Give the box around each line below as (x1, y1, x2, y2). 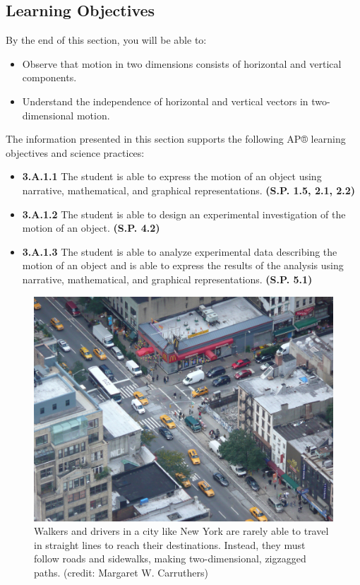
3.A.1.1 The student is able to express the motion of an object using (22, 169, 322, 184)
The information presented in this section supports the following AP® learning (6, 131, 346, 146)
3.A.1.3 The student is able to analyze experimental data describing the (22, 244, 337, 259)
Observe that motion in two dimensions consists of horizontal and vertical (22, 56, 342, 71)
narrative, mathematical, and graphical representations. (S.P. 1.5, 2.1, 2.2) (22, 182, 356, 197)
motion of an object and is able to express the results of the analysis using (22, 258, 344, 273)
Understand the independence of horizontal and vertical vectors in (22, 93, 308, 108)
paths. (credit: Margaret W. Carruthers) (34, 565, 208, 579)
